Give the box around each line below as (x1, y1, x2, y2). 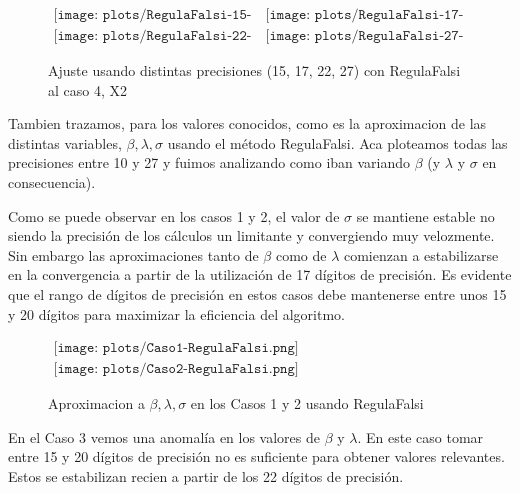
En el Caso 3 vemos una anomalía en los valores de (8, 426, 320, 447)
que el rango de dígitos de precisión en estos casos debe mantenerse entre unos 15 (8, 284, 507, 304)
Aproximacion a (48, 393, 145, 414)
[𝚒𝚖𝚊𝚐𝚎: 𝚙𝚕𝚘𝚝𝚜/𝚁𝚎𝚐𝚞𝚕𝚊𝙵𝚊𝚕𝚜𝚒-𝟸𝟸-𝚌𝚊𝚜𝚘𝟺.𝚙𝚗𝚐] (53, 29, 252, 44)
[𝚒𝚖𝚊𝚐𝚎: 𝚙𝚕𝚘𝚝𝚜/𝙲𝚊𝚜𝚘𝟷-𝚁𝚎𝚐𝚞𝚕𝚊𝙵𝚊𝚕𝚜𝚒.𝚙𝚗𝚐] (53, 341, 299, 356)
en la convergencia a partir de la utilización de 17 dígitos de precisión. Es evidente (8, 264, 512, 285)
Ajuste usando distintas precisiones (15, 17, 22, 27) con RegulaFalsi (48, 60, 461, 81)
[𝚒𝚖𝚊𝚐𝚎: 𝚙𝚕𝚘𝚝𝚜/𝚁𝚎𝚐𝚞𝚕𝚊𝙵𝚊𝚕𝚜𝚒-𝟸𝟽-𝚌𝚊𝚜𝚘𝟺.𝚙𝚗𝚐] (265, 29, 464, 44)
